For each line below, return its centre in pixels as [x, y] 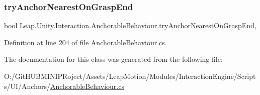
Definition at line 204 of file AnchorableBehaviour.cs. [85, 42]
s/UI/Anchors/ [27, 86]
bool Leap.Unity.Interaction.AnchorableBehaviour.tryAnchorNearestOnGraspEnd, [130, 25]
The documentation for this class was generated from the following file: [113, 59]
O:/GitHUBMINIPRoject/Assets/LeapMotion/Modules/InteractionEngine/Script [130, 76]
